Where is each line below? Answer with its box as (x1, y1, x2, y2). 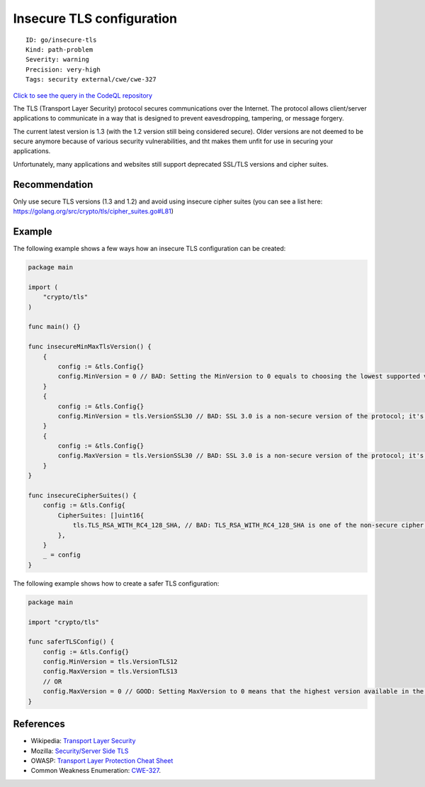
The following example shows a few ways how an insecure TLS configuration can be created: (13, 245, 286, 253)
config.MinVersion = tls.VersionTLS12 (42, 658, 178, 666)
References (13, 718, 65, 730)
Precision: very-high (25, 65, 101, 74)
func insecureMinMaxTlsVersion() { (28, 342, 152, 351)
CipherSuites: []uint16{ (57, 511, 144, 519)
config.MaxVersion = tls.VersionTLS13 (42, 667, 178, 676)
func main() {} (28, 323, 81, 331)
